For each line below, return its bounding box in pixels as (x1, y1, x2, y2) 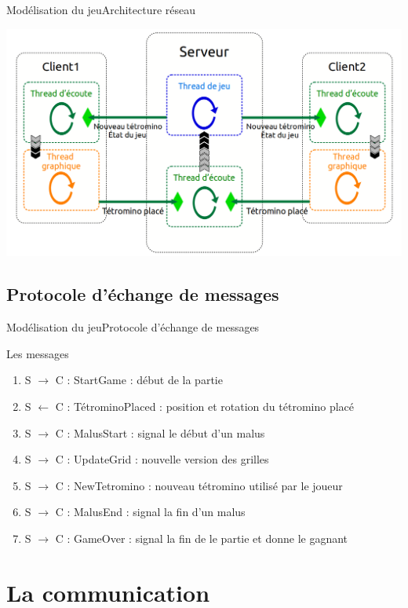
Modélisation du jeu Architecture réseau (6, 2, 196, 17)
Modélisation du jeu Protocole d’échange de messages (6, 319, 260, 335)
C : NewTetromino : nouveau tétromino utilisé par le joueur (55, 477, 343, 493)
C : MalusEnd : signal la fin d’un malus (55, 504, 246, 520)
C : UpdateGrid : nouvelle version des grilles (55, 451, 269, 467)
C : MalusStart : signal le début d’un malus (55, 424, 265, 441)
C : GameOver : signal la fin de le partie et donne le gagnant (55, 530, 348, 547)
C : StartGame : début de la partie (55, 372, 223, 388)
